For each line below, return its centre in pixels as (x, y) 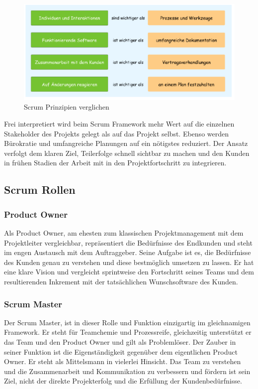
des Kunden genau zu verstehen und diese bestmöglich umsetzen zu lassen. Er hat (129, 262)
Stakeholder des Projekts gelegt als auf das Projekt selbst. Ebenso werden (117, 133)
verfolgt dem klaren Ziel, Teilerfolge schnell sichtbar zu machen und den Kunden (127, 153)
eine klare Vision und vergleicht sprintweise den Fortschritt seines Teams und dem (129, 272)
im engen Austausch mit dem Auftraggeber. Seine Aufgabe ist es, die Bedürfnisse (128, 252)
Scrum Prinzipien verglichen (67, 107)
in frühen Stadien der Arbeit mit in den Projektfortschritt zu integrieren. (115, 163)
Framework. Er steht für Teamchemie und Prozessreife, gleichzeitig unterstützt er (128, 332)
